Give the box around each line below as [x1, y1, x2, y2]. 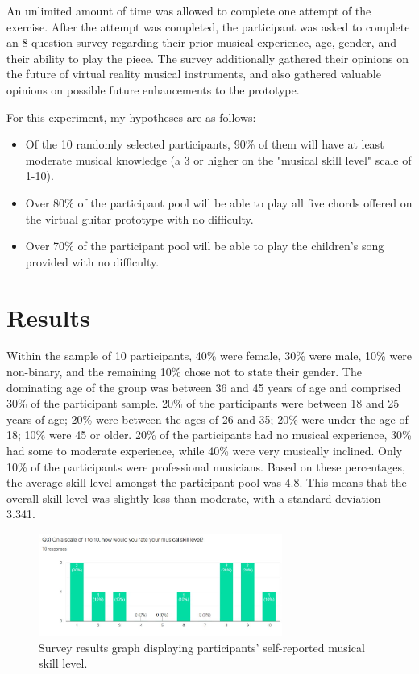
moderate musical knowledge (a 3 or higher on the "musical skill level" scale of [25, 151, 412, 168]
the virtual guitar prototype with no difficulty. [25, 210, 254, 227]
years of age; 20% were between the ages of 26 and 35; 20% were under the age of [6, 410, 409, 427]
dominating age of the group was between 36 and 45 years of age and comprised [6, 379, 401, 396]
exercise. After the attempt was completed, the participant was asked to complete [6, 18, 410, 35]
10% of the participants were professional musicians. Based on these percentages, [6, 458, 405, 475]
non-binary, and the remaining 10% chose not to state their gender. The [6, 363, 362, 380]
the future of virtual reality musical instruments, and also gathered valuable [6, 65, 381, 82]
